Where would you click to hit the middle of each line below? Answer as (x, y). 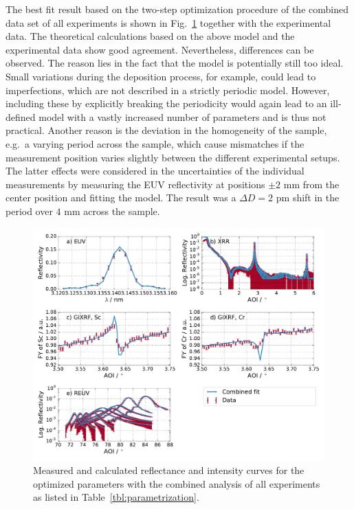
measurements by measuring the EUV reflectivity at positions (135, 184)
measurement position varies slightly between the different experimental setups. (173, 157)
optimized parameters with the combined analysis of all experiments (177, 483)
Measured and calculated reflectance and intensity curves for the (169, 470)
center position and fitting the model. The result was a (121, 197)
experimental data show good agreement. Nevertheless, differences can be (160, 49)
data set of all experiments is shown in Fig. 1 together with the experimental (168, 22)
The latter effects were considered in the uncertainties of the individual (155, 171)
